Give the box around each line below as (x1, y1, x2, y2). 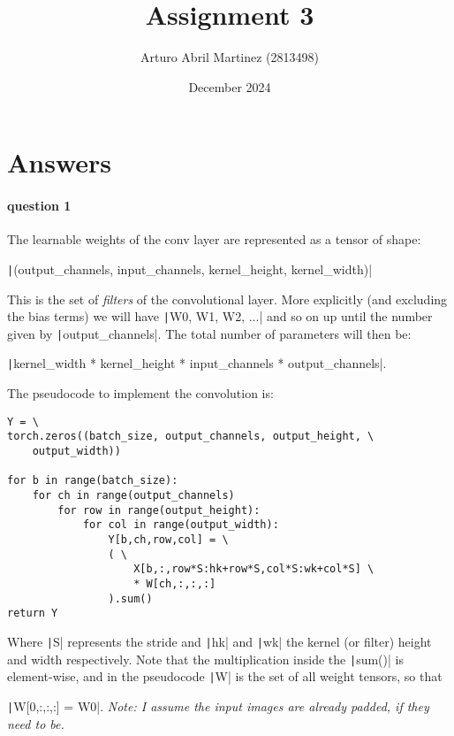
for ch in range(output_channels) (32, 488, 235, 502)
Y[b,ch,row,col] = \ (108, 533, 229, 546)
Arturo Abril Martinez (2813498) (140, 48, 320, 66)
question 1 (7, 196, 72, 215)
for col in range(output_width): (82, 518, 279, 532)
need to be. (7, 714, 64, 732)
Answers (7, 144, 112, 180)
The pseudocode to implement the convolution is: (7, 384, 274, 402)
